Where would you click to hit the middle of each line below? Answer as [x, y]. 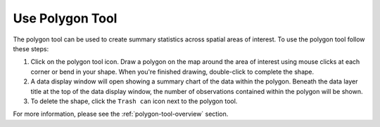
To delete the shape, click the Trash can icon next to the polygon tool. [134, 101]
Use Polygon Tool [65, 18]
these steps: [31, 48]
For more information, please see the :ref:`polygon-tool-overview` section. [121, 114]
